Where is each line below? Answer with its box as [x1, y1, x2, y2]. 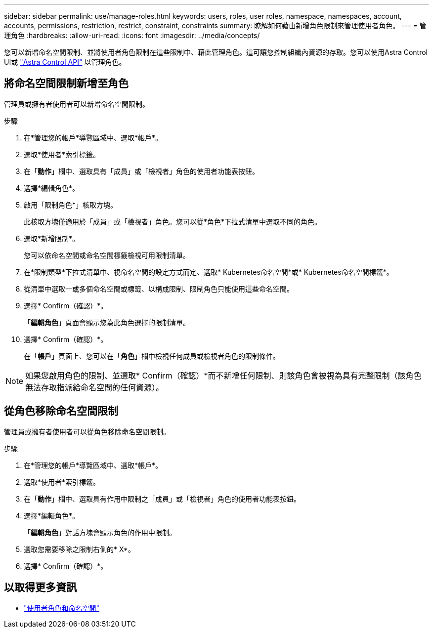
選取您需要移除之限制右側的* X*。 [24, 545, 135, 553]
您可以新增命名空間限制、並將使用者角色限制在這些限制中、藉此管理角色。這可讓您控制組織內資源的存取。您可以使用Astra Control [4, 48, 428, 56]
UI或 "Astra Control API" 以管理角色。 [4, 58, 126, 66]
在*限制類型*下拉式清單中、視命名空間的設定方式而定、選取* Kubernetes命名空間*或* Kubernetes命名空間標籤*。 [24, 267, 393, 276]
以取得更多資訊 [4, 581, 77, 594]
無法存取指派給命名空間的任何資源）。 [25, 382, 164, 392]
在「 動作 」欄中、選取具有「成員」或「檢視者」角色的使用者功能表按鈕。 [24, 167, 259, 175]
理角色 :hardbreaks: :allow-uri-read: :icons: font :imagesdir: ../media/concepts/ [4, 31, 260, 40]
